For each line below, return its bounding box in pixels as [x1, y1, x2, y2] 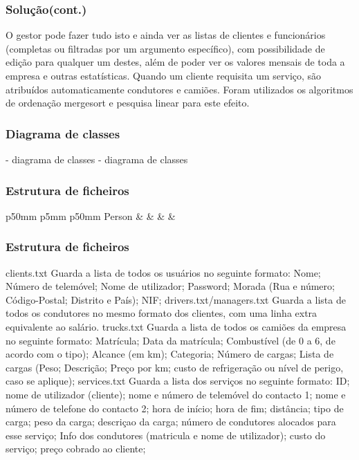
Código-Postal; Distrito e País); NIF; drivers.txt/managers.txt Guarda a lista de [6, 292, 346, 306]
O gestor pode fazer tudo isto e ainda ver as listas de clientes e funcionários [6, 28, 326, 42]
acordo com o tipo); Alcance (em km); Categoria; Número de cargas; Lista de [6, 347, 334, 361]
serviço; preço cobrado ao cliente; [6, 441, 146, 456]
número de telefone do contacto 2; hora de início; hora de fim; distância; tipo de [6, 401, 344, 415]
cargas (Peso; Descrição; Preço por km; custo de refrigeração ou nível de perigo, [6, 360, 344, 374]
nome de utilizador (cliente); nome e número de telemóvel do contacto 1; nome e [6, 387, 346, 401]
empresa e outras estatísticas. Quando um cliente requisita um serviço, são [6, 68, 322, 82]
